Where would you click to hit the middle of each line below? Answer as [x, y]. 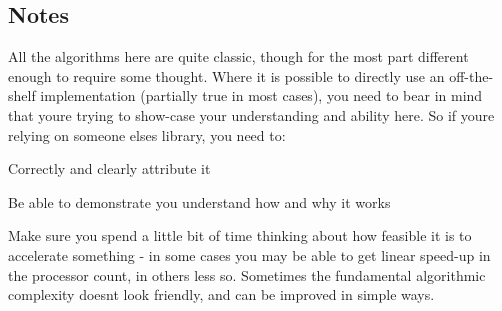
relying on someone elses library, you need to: [147, 134]
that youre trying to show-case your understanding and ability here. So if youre [251, 114]
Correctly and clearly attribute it [109, 168]
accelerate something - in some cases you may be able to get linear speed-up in [249, 254]
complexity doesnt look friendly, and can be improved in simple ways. [221, 294]
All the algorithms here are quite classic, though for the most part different [238, 56]
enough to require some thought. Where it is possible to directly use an [226, 75]
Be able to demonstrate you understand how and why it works [199, 201]
